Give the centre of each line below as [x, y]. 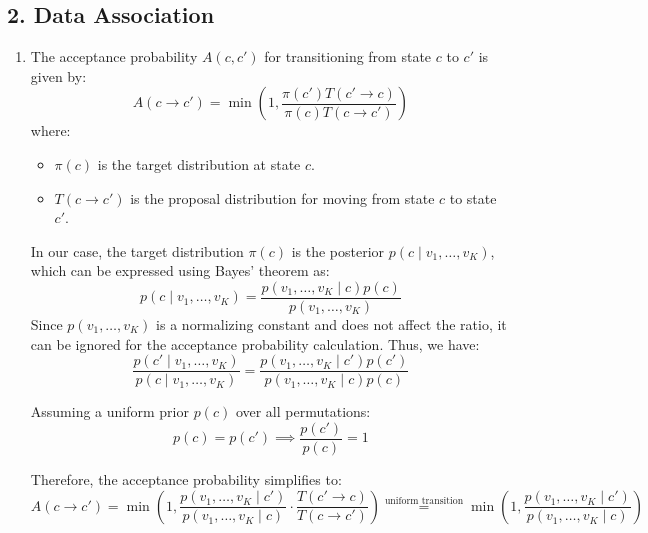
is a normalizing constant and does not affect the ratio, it [331, 324]
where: [50, 130]
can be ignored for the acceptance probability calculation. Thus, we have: [255, 343]
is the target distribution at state [199, 163]
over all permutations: [303, 411]
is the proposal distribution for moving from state [282, 197]
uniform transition [424, 500]
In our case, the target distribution [137, 250]
